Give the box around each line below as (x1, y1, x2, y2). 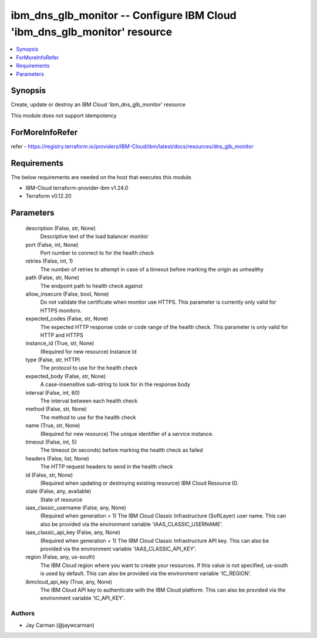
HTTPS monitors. (40, 307, 82, 314)
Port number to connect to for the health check (40, 249, 154, 256)
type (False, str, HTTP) (25, 356, 80, 364)
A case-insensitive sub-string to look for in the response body (40, 381, 191, 388)
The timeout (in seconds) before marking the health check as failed (40, 446, 203, 454)
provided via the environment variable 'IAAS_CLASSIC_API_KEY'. (40, 545, 197, 552)
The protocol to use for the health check (40, 364, 138, 371)
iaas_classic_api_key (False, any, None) (25, 529, 120, 536)
